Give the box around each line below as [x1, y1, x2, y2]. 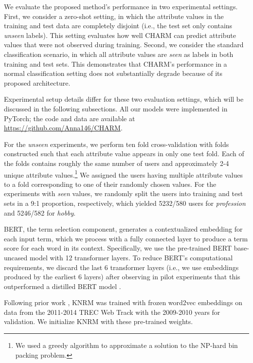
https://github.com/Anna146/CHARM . [4, 123, 123, 133]
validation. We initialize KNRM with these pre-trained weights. [4, 316, 193, 327]
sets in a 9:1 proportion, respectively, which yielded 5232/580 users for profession [4, 198, 246, 208]
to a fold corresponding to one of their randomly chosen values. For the [4, 179, 217, 189]
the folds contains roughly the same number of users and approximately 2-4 [4, 158, 229, 168]
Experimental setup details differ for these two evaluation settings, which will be [4, 94, 244, 104]
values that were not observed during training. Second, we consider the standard [4, 39, 244, 50]
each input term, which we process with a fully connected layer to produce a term [4, 233, 248, 243]
